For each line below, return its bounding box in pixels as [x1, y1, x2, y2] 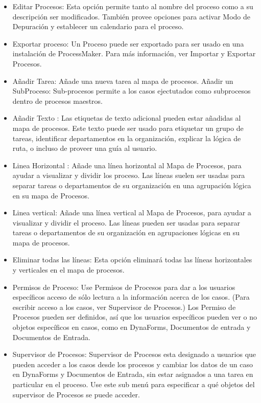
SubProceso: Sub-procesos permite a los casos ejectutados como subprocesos [12, 85, 251, 96]
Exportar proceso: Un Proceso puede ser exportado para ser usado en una [12, 38, 244, 49]
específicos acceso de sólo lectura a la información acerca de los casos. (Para [12, 292, 250, 302]
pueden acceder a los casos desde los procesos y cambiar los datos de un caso [12, 359, 253, 369]
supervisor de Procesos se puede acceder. [12, 389, 140, 399]
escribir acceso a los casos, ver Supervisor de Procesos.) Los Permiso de [12, 301, 236, 312]
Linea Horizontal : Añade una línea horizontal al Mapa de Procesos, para [12, 160, 242, 170]
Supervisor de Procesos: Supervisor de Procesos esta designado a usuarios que [12, 349, 256, 360]
